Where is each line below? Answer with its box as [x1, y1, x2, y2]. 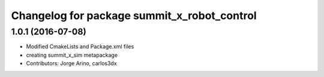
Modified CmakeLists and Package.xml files [26, 43, 134, 50]
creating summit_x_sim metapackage [26, 51, 118, 58]
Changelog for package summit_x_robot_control [11, 9, 257, 22]
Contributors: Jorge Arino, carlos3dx [26, 60, 117, 67]
